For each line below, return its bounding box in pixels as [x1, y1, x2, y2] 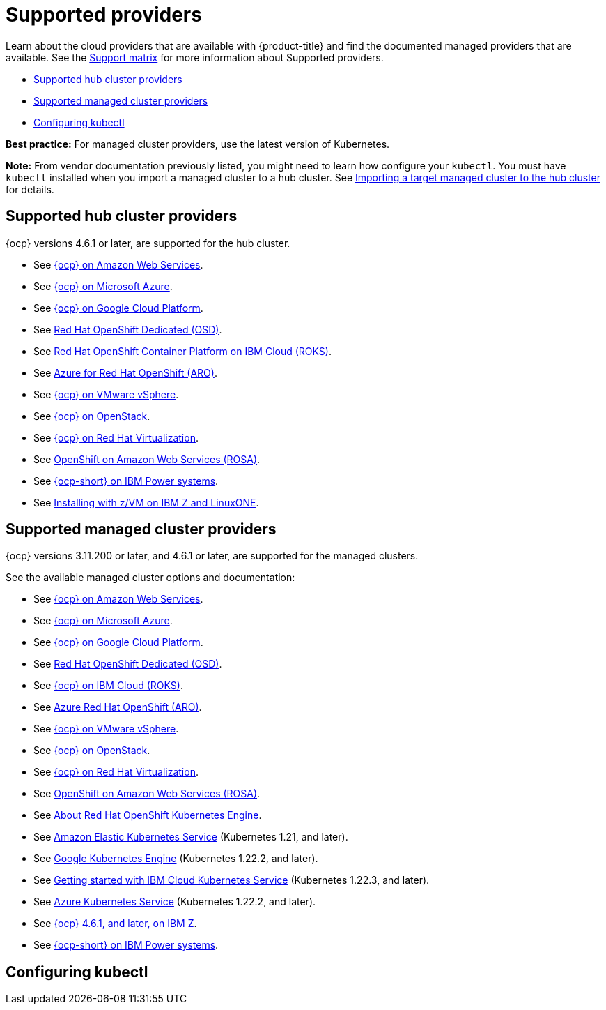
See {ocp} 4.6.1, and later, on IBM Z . [33, 917, 197, 930]
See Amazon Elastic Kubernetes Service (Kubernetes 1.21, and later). [33, 831, 348, 843]
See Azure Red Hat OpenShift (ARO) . [33, 701, 202, 714]
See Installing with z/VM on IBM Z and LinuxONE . [33, 496, 259, 508]
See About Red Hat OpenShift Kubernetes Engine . [33, 809, 262, 822]
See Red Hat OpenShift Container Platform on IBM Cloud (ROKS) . [33, 345, 332, 357]
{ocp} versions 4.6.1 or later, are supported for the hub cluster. [6, 236, 290, 249]
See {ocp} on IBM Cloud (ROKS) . [33, 679, 183, 692]
